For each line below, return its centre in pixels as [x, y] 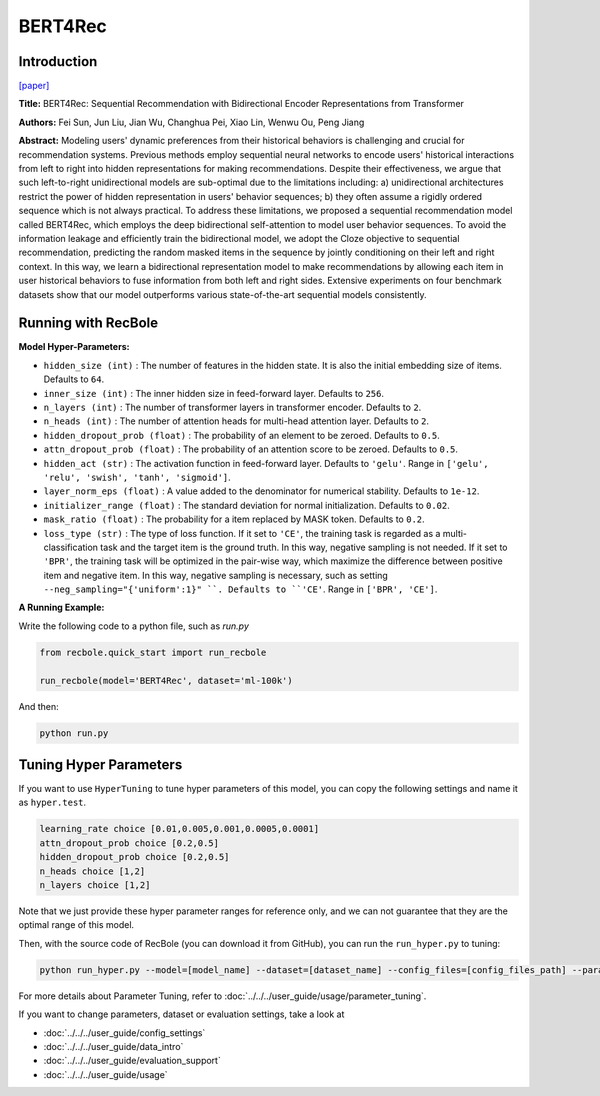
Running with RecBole [88, 323]
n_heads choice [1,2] [92, 871]
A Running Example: [61, 607]
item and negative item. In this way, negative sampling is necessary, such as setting [216, 575]
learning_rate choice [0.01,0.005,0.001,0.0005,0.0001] [179, 829]
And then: [38, 706]
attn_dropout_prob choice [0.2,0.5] [129, 843]
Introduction [58, 61]
